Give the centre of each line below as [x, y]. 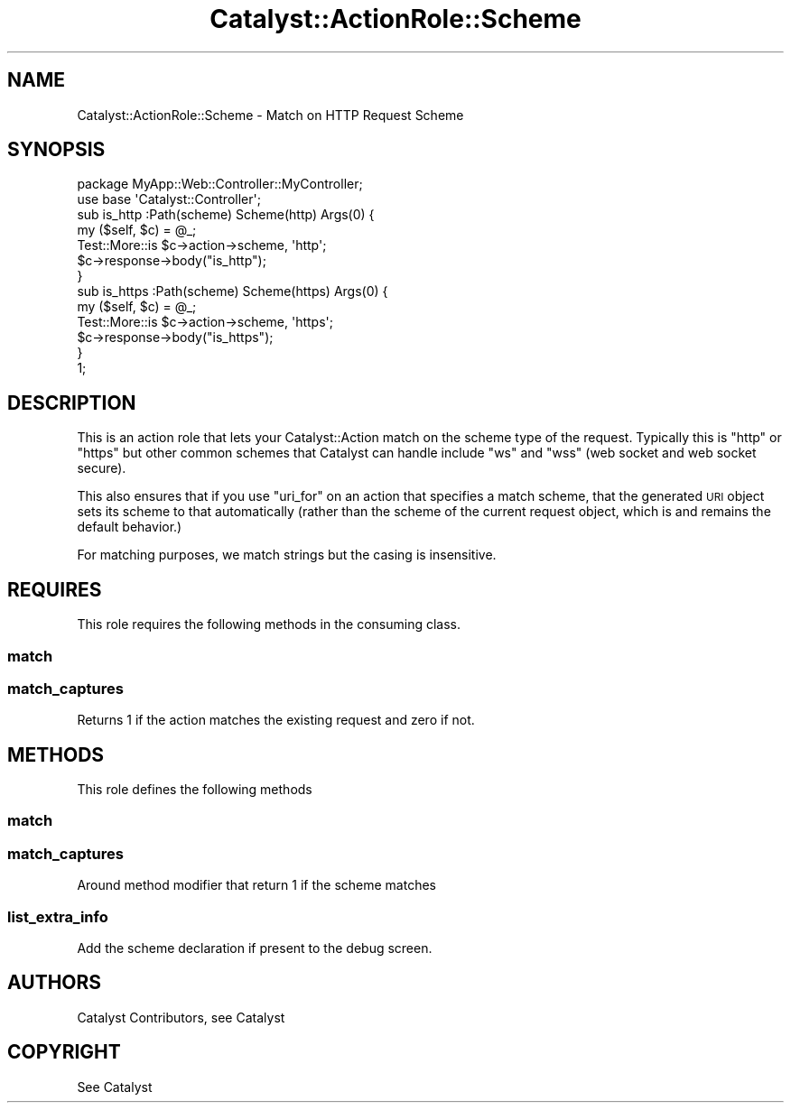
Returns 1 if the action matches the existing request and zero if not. [276, 720]
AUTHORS [55, 983]
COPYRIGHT [64, 1052]
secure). [102, 468]
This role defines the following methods [195, 790]
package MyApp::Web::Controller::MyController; [220, 184]
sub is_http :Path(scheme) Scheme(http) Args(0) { [226, 215]
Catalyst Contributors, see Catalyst [181, 1017]
